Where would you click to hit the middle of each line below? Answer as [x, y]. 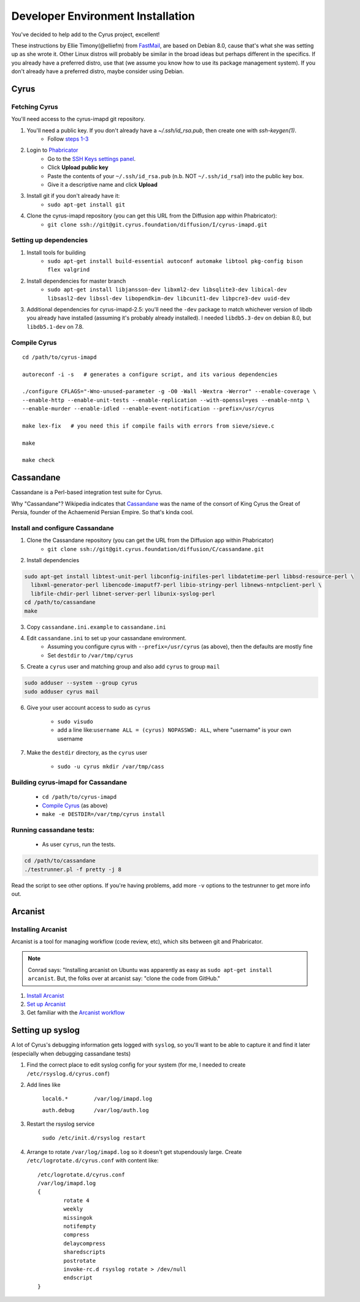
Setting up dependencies [50, 240]
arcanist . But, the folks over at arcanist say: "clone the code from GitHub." [124, 978]
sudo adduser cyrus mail [62, 692]
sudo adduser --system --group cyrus [81, 683]
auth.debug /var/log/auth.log [96, 1110]
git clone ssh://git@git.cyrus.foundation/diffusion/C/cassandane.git [156, 549]
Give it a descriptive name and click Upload [102, 185]
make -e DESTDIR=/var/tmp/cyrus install [104, 814]
